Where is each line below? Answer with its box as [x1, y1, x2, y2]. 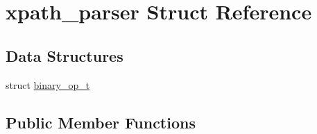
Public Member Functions [6, 111, 196, 133]
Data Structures [6, 44, 123, 66]
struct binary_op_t [6, 77, 90, 92]
